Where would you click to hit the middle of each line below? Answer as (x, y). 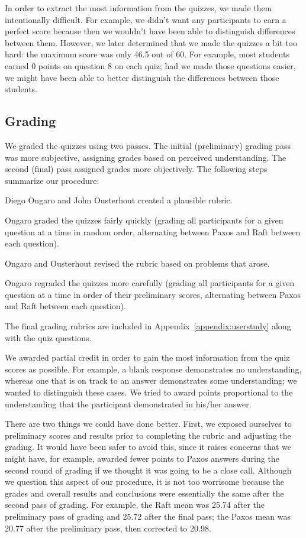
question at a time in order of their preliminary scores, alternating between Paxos (153, 294)
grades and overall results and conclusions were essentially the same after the (144, 493)
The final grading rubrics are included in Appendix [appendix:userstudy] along (148, 326)
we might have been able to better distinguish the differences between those (142, 77)
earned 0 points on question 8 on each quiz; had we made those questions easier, (150, 65)
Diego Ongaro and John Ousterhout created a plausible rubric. (119, 200)
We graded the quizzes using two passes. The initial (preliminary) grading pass (148, 145)
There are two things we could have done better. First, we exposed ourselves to (148, 424)
